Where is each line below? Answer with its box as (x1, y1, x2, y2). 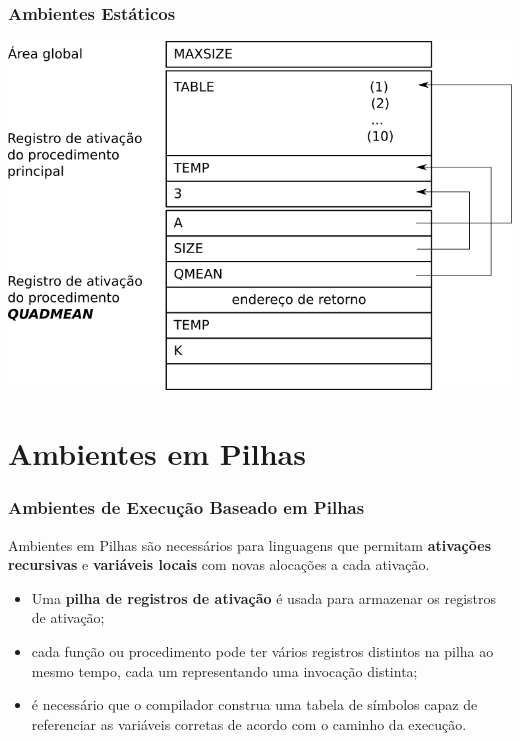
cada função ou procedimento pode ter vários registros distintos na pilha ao (31, 640, 494, 661)
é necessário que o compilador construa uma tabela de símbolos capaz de (31, 694, 478, 715)
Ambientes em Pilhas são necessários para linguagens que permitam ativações (8, 534, 492, 555)
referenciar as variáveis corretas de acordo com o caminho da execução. (31, 713, 467, 734)
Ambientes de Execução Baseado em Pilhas (8, 495, 365, 520)
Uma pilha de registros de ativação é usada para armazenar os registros (31, 587, 497, 608)
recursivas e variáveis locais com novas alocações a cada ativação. (8, 554, 430, 575)
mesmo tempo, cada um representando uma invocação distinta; (31, 660, 418, 681)
